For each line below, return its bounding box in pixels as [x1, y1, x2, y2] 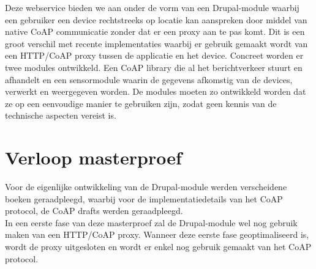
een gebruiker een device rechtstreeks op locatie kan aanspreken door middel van [5, 13, 307, 26]
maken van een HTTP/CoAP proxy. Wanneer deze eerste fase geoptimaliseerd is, [5, 228, 309, 241]
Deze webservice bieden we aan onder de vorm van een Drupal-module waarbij [5, 1, 299, 13]
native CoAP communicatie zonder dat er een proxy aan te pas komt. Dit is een [5, 25, 305, 38]
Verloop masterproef [5, 145, 182, 170]
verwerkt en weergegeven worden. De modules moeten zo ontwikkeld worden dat [5, 85, 306, 98]
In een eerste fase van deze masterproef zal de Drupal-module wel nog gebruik [5, 216, 298, 229]
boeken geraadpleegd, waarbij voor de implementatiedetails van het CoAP [5, 192, 283, 205]
